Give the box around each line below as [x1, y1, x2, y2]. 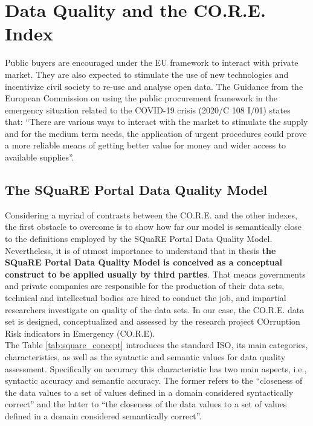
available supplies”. [5, 151, 74, 164]
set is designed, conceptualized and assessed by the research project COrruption [5, 315, 300, 328]
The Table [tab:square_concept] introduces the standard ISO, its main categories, [5, 339, 308, 351]
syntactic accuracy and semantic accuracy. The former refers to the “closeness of [5, 374, 303, 387]
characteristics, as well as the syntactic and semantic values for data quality [5, 350, 286, 363]
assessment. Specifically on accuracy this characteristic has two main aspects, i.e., [5, 362, 307, 375]
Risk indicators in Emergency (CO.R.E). [5, 326, 155, 339]
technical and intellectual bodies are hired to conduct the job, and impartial [5, 291, 286, 304]
